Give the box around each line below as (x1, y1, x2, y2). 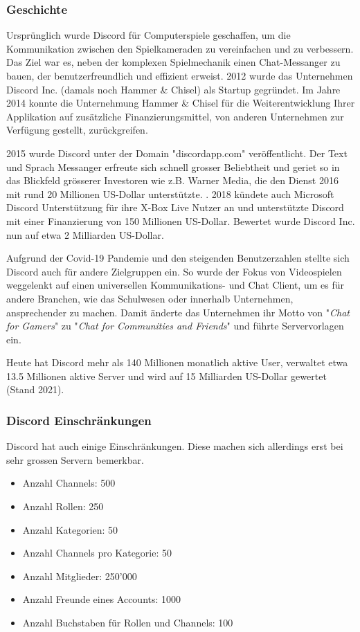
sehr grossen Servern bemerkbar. (6, 452, 144, 467)
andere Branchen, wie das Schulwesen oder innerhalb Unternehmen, (6, 291, 294, 305)
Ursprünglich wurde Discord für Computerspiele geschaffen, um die (6, 28, 291, 42)
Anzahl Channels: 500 (22, 476, 116, 490)
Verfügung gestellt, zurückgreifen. (6, 123, 148, 137)
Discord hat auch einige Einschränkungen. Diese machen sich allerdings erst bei (6, 439, 343, 453)
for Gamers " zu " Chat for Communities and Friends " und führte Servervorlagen (6, 318, 344, 333)
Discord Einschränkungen (6, 411, 152, 428)
